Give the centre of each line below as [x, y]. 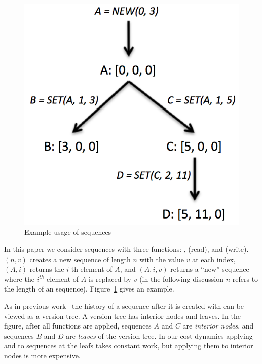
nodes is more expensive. [42, 355]
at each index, [214, 259]
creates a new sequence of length [80, 259]
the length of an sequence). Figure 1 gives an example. [89, 289]
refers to [245, 279]
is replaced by [110, 279]
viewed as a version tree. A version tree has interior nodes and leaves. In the [122, 316]
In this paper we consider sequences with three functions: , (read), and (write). [126, 249]
